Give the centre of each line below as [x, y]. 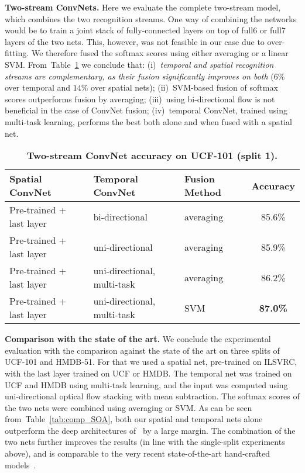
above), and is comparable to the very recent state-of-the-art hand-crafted [137, 453]
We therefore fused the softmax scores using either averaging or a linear [160, 53]
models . [20, 465]
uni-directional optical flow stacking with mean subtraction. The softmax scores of [152, 396]
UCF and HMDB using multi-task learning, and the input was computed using [146, 384]
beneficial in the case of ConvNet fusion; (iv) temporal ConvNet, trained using [146, 110]
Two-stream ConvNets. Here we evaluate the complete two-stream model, [143, 7]
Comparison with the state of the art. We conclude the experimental [138, 339]
